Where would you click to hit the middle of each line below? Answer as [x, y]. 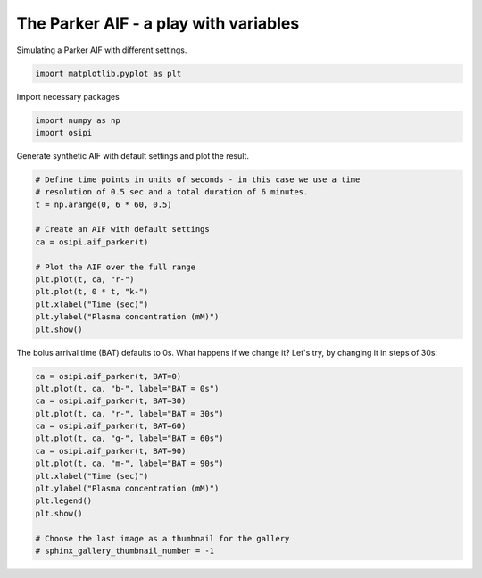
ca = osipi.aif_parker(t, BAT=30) [111, 401]
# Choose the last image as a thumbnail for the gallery [162, 538]
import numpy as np [78, 120]
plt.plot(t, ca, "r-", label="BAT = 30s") [129, 413]
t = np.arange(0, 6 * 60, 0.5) [104, 204]
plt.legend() [64, 501]
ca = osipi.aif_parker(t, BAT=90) [111, 451]
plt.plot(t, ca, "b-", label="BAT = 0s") [127, 388]
